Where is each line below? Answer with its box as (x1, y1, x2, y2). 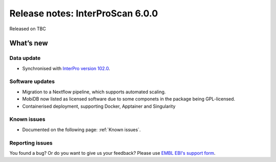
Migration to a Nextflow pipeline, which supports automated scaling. (22, 89, 166, 95)
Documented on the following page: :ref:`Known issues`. (22, 126, 141, 133)
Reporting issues (9, 139, 53, 146)
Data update (9, 54, 41, 62)
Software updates (9, 78, 55, 85)
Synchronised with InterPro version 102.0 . (22, 65, 110, 71)
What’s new (9, 39, 48, 48)
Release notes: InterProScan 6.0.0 (9, 8, 158, 19)
